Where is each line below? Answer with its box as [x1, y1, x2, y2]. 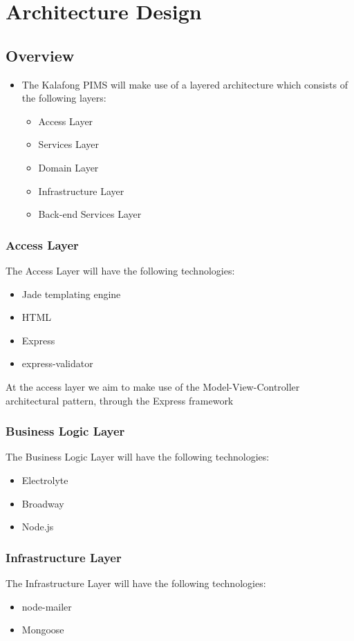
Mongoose [21, 622, 64, 637]
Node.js [21, 519, 54, 534]
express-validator [21, 356, 93, 371]
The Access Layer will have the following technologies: [6, 263, 235, 277]
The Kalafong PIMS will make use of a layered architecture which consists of [21, 77, 348, 91]
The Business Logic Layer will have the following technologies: [6, 449, 270, 464]
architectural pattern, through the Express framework [6, 393, 234, 407]
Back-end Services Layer [38, 207, 142, 221]
